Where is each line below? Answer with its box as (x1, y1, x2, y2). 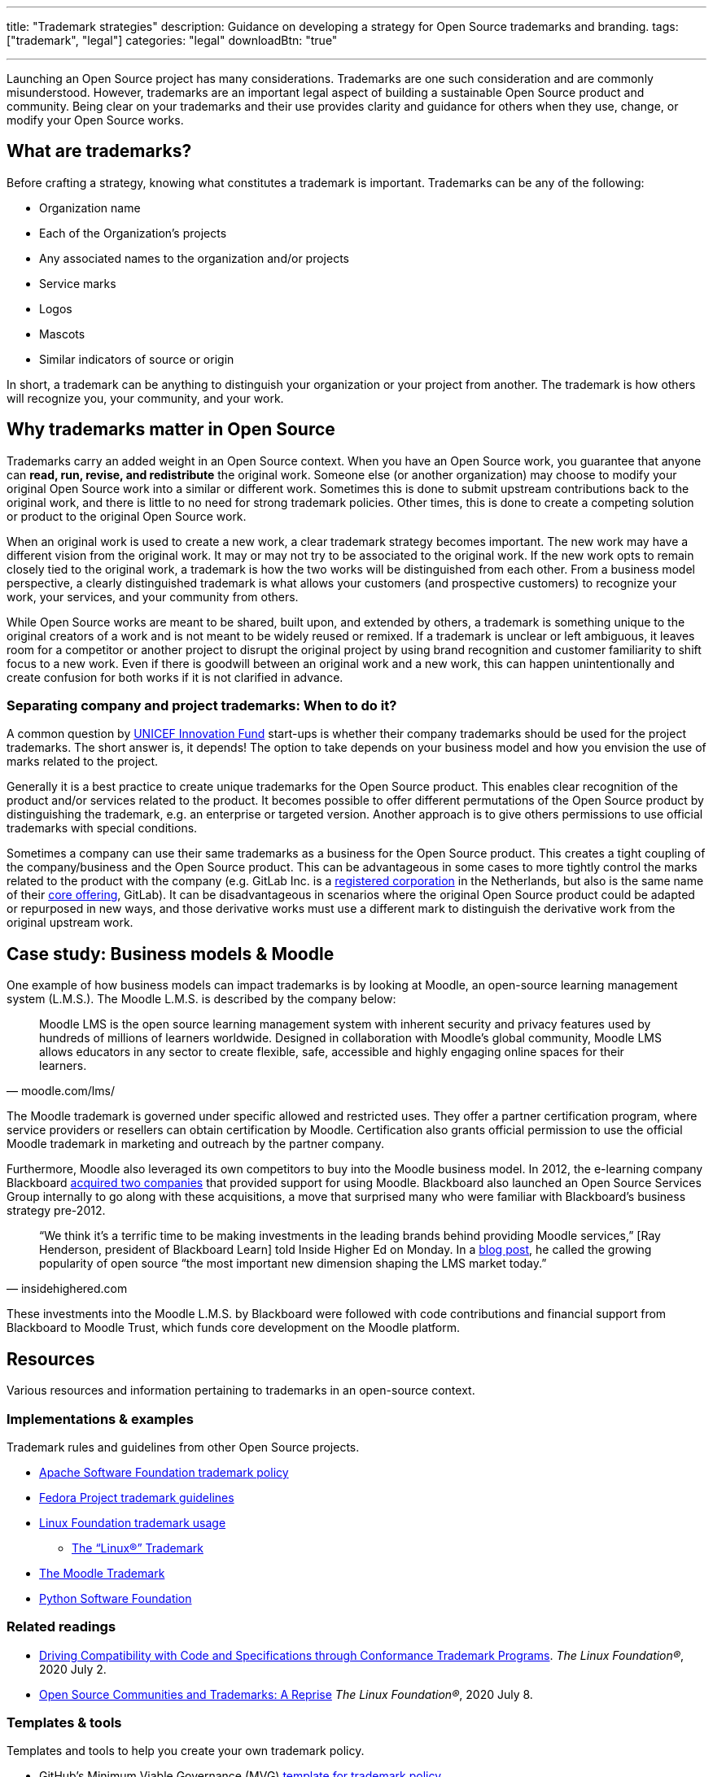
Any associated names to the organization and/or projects (39, 251, 350, 265)
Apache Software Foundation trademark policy (39, 1465, 289, 1479)
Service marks (39, 276, 116, 290)
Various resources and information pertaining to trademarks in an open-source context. (7, 1383, 475, 1398)
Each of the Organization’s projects (39, 225, 227, 240)
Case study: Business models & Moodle (7, 943, 335, 964)
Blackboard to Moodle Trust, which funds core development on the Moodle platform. (7, 1321, 460, 1335)
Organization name (39, 200, 141, 215)
